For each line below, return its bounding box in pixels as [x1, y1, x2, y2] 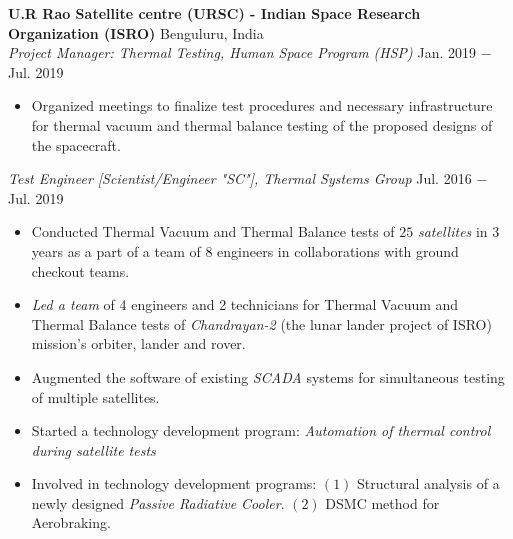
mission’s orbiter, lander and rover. [31, 333, 246, 354]
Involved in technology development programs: [31, 473, 317, 494]
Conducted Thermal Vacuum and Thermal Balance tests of [31, 221, 395, 242]
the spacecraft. [31, 134, 121, 155]
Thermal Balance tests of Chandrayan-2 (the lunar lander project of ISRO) [31, 313, 492, 334]
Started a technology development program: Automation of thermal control [31, 420, 491, 441]
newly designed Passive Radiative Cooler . [31, 492, 285, 513]
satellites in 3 [417, 221, 500, 242]
